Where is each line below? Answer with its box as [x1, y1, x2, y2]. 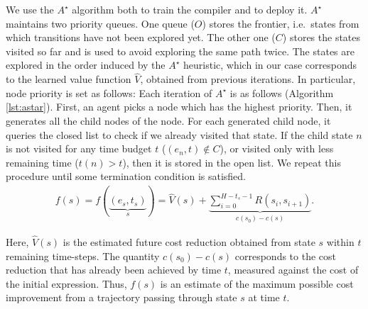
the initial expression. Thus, [6, 276, 127, 291]
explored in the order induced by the [6, 57, 166, 72]
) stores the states [282, 30, 361, 45]
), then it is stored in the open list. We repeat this [122, 154, 341, 169]
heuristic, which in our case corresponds [183, 57, 357, 72]
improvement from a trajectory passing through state [6, 290, 237, 305]
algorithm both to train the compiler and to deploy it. [72, 2, 308, 16]
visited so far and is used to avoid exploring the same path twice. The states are [6, 43, 355, 58]
